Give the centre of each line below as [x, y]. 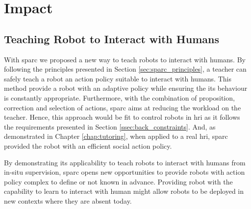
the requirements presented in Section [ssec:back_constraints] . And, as [110, 126]
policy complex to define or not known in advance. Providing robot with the [118, 181]
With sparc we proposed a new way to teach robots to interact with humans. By [125, 59]
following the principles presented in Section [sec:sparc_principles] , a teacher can [125, 69]
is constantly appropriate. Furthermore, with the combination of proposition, [119, 97]
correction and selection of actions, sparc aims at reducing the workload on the [123, 107]
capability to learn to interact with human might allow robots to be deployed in [124, 191]
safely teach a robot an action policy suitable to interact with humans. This [118, 78]
